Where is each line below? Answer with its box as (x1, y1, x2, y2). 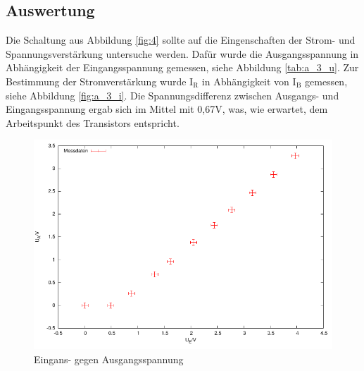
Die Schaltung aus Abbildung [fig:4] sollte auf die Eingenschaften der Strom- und (6, 32, 356, 47)
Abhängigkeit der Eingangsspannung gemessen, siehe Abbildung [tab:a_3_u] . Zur (6, 60, 359, 75)
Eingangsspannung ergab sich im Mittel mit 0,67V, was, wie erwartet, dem (6, 102, 328, 116)
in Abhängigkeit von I (201, 73, 296, 88)
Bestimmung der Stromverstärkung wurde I (6, 73, 194, 88)
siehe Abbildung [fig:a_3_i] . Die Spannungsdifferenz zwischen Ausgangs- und (6, 87, 339, 102)
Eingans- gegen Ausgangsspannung (34, 351, 184, 366)
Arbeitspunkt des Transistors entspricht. (6, 115, 180, 130)
